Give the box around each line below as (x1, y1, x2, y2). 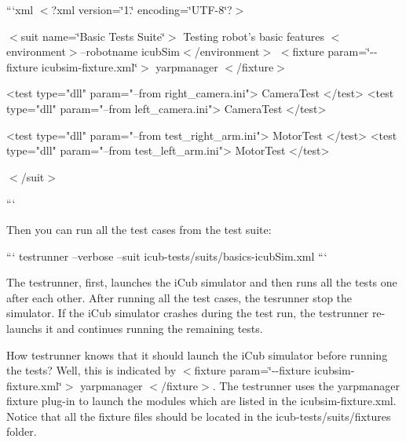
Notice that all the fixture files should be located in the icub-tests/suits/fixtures (6, 407, 391, 424)
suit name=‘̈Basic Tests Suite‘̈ (20, 27, 165, 44)
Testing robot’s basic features (183, 27, 324, 44)
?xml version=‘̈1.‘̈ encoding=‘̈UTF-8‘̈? (51, 2, 232, 17)
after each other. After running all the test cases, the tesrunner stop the (6, 289, 353, 305)
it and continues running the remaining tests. (46, 320, 263, 336)
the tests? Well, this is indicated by (6, 362, 177, 378)
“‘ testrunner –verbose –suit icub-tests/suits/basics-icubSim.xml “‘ (6, 247, 327, 264)
